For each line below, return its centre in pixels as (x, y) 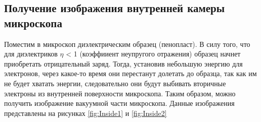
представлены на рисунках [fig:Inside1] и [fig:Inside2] (85, 113)
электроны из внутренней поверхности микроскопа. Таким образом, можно (120, 93)
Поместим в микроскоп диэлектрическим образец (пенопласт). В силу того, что (127, 44)
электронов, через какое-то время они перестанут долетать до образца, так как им (130, 73)
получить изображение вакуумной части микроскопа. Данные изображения (119, 103)
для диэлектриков (31, 54)
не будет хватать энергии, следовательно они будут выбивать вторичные (115, 83)
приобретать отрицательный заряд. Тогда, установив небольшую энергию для (123, 63)
